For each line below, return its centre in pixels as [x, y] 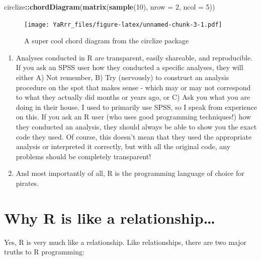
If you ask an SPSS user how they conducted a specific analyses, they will [129, 67]
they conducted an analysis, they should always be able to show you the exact [136, 126]
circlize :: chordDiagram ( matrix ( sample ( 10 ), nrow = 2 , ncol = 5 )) [110, 7]
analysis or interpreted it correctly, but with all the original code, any [123, 146]
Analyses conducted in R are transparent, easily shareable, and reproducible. [134, 57]
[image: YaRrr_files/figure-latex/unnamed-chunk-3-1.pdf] [123, 24]
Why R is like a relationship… [110, 217]
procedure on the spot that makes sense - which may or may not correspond [133, 87]
